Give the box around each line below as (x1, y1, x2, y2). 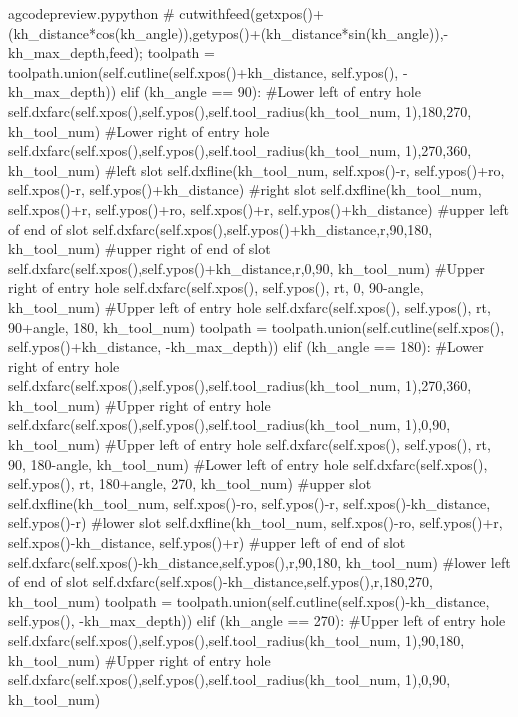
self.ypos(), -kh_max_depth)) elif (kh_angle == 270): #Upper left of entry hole (8, 610, 506, 631)
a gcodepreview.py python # (8, 3, 175, 23)
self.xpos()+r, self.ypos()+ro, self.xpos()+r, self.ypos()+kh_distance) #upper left (8, 198, 510, 219)
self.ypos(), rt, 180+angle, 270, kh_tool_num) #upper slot (8, 473, 372, 494)
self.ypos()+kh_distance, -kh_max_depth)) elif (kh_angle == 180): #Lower (8, 336, 484, 357)
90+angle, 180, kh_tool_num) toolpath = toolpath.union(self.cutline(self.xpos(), (8, 316, 505, 337)
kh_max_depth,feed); (8, 42, 143, 63)
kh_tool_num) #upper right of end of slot (8, 238, 271, 259)
